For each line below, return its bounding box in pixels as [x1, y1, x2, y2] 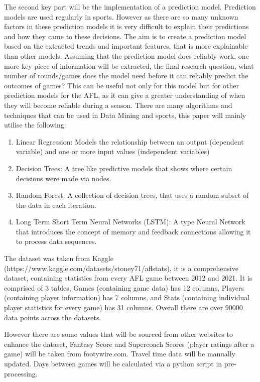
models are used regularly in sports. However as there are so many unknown [4, 11, 238, 22]
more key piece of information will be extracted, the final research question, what [4, 60, 254, 71]
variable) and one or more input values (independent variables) [16, 146, 210, 157]
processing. [4, 368, 38, 378]
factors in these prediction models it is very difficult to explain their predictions [4, 21, 249, 32]
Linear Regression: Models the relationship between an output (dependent [16, 136, 244, 147]
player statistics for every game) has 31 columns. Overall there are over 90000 [4, 302, 243, 313]
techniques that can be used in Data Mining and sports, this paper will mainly [4, 109, 246, 120]
